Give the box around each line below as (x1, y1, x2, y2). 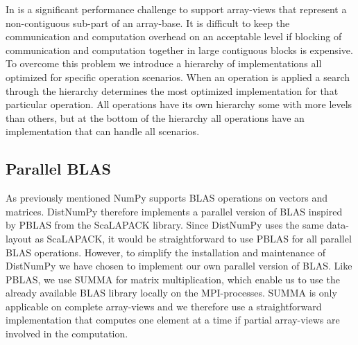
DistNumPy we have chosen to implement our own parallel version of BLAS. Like (6, 258, 352, 273)
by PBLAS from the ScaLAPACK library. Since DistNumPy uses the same (6, 218, 324, 232)
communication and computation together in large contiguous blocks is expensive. (6, 42, 353, 57)
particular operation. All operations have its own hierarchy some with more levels (6, 97, 352, 112)
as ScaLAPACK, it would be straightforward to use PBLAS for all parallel (35, 231, 352, 245)
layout (6, 231, 32, 245)
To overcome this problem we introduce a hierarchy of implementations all (6, 56, 322, 71)
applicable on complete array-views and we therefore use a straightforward (6, 299, 322, 313)
